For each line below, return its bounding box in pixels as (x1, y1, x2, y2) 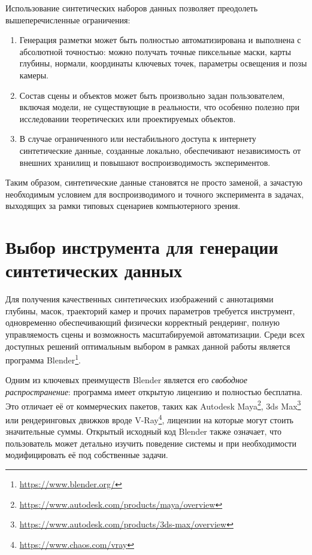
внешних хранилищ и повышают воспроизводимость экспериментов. (19, 156, 271, 168)
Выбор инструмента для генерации (5, 235, 278, 259)
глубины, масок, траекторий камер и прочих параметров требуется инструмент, (5, 304, 295, 317)
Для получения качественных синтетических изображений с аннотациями (5, 293, 274, 305)
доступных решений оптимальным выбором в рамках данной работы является (5, 339, 290, 352)
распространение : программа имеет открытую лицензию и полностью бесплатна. (5, 386, 302, 398)
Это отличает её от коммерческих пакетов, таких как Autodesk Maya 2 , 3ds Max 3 (5, 398, 301, 412)
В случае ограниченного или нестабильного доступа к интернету (19, 132, 256, 145)
